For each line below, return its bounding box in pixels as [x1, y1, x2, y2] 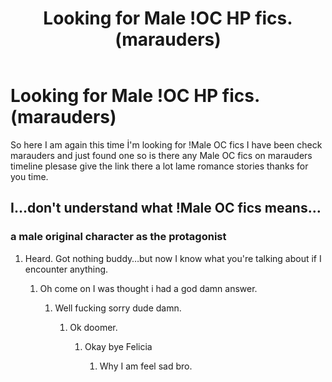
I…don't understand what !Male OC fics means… [10, 200, 322, 217]
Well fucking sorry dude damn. [54, 302, 182, 314]
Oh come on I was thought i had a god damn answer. [39, 282, 258, 294]
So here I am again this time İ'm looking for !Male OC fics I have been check [10, 138, 323, 151]
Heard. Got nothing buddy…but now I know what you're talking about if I [24, 252, 322, 264]
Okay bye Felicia [84, 340, 153, 352]
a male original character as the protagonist [10, 230, 227, 244]
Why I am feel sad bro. [99, 360, 193, 372]
